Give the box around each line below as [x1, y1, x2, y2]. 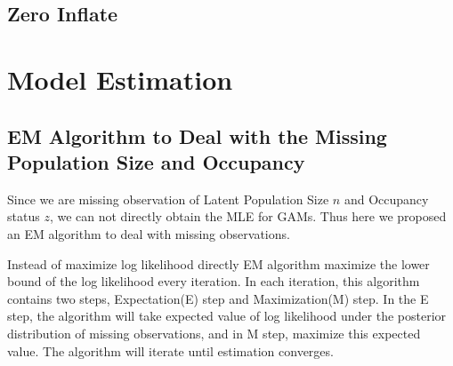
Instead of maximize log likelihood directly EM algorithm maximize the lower [7, 254, 430, 273]
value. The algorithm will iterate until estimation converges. [7, 341, 334, 360]
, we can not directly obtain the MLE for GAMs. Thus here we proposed [49, 207, 447, 226]
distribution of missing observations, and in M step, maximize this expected [7, 323, 421, 342]
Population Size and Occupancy [7, 147, 305, 175]
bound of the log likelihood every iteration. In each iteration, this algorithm [7, 272, 420, 290]
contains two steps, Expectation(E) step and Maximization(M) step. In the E [7, 289, 429, 307]
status [7, 207, 40, 226]
